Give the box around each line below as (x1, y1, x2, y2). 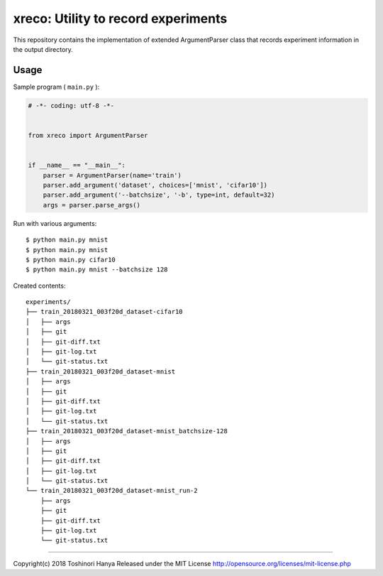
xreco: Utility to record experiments (13, 11, 228, 26)
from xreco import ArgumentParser (28, 131, 148, 139)
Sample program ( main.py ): (13, 82, 100, 91)
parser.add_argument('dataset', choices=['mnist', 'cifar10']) (43, 181, 268, 189)
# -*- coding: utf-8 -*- (28, 102, 115, 109)
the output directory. (13, 45, 74, 53)
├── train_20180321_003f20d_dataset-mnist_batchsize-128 (26, 427, 228, 435)
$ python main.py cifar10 (26, 256, 116, 263)
